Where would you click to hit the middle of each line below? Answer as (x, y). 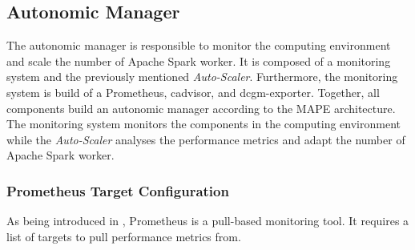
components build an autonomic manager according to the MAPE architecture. (201, 108)
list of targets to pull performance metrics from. (124, 236)
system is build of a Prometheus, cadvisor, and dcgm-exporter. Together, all (193, 92)
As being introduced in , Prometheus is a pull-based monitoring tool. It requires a (208, 221)
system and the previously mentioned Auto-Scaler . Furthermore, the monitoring (202, 77)
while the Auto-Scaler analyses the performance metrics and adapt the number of (206, 139)
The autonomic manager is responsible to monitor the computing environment (199, 45)
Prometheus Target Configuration (118, 190)
